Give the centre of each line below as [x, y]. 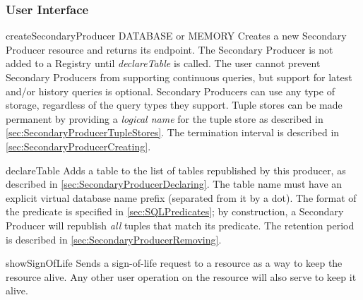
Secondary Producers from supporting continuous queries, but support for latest [179, 77]
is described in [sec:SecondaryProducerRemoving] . [114, 239]
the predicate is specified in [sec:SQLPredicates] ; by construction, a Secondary [175, 211]
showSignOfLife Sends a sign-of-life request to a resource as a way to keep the [174, 263]
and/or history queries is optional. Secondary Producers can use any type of [170, 91]
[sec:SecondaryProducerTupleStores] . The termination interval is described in [173, 132]
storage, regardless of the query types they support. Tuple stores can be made [174, 105]
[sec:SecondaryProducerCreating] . [78, 146]
